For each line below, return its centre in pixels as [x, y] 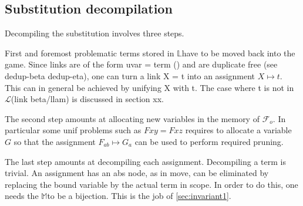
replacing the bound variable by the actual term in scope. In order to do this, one [151, 184]
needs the [22, 196]
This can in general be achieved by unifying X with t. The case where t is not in [149, 87]
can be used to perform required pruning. [209, 141]
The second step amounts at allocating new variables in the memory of [132, 118]
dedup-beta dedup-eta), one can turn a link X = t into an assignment [130, 75]
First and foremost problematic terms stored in [90, 53]
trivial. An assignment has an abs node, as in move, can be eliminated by [137, 173]
